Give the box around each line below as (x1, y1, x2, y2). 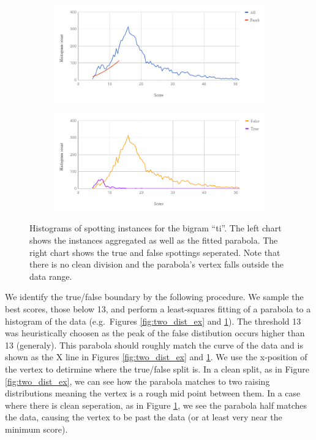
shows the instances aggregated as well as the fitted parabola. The (29, 234, 278, 247)
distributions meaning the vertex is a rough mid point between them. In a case (5, 387, 301, 399)
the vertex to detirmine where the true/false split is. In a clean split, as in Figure (5, 362, 309, 375)
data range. (29, 269, 72, 282)
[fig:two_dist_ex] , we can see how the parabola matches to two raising (5, 374, 270, 387)
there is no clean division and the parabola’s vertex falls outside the (29, 258, 284, 271)
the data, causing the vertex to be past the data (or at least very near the (5, 411, 282, 423)
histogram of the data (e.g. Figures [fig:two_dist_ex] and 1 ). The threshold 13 (5, 314, 301, 327)
